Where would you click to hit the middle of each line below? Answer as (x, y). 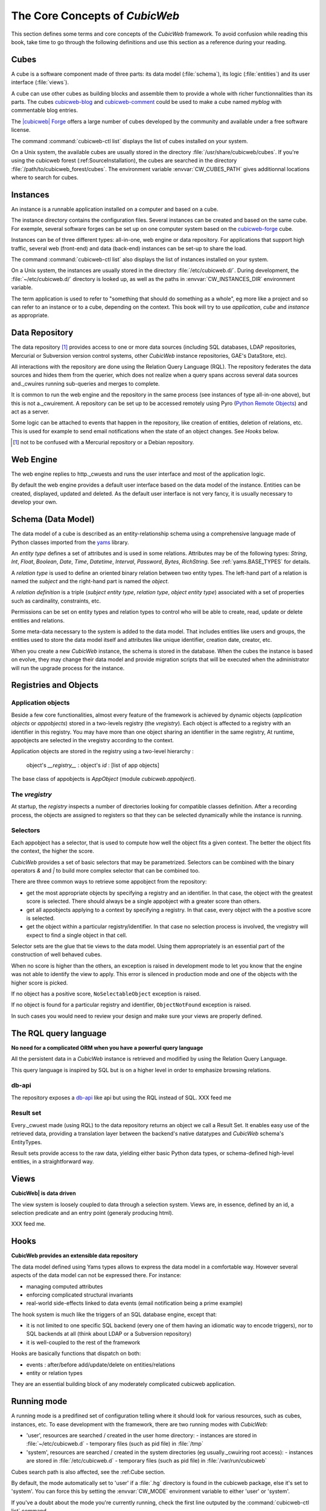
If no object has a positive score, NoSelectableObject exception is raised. (106, 994)
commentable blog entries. (45, 110)
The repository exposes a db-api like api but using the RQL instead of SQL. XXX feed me (121, 1098)
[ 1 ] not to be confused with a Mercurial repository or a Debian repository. (104, 442)
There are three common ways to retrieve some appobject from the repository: (109, 882)
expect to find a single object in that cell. (77, 935)
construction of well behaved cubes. (56, 954)
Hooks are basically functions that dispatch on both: (76, 1353)
